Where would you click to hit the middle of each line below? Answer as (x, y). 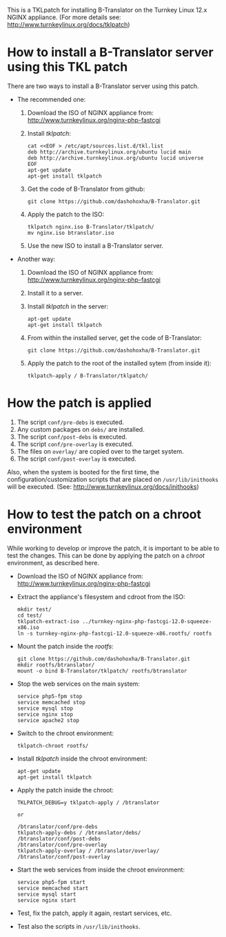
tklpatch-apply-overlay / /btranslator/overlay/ (88, 851)
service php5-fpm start (51, 882)
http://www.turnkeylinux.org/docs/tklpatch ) (69, 24)
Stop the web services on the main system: (78, 684)
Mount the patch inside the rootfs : (65, 646)
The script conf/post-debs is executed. (72, 436)
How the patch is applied (79, 403)
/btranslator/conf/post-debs (59, 839)
